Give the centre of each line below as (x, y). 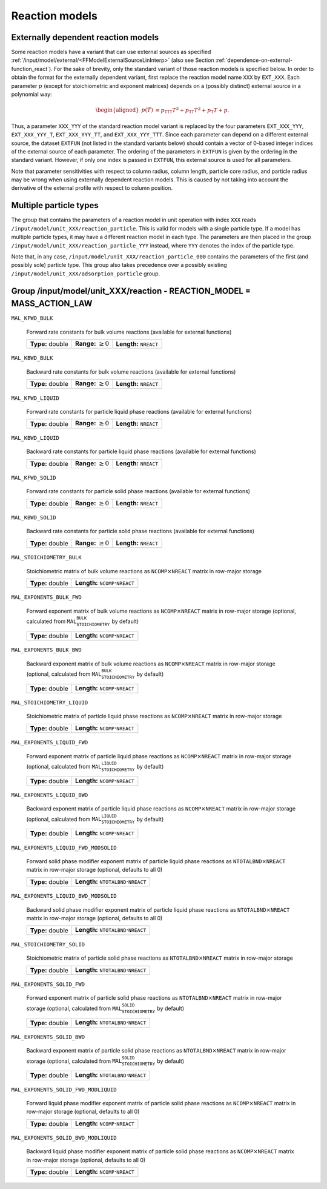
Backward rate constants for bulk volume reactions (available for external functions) (131, 372)
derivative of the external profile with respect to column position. (92, 188)
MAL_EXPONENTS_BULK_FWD (46, 597)
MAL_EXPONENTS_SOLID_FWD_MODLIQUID (64, 1090)
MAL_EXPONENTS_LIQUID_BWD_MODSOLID (64, 896)
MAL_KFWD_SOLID (34, 477)
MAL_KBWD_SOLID (34, 518)
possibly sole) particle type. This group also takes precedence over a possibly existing (119, 265)
